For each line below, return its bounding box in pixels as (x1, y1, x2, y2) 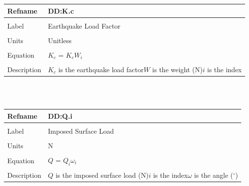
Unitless (47, 35, 72, 45)
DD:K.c (47, 5, 74, 15)
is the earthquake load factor (58, 64, 144, 74)
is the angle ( (194, 170, 233, 180)
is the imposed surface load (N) (55, 170, 149, 180)
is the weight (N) (152, 64, 203, 74)
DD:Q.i (47, 110, 73, 121)
